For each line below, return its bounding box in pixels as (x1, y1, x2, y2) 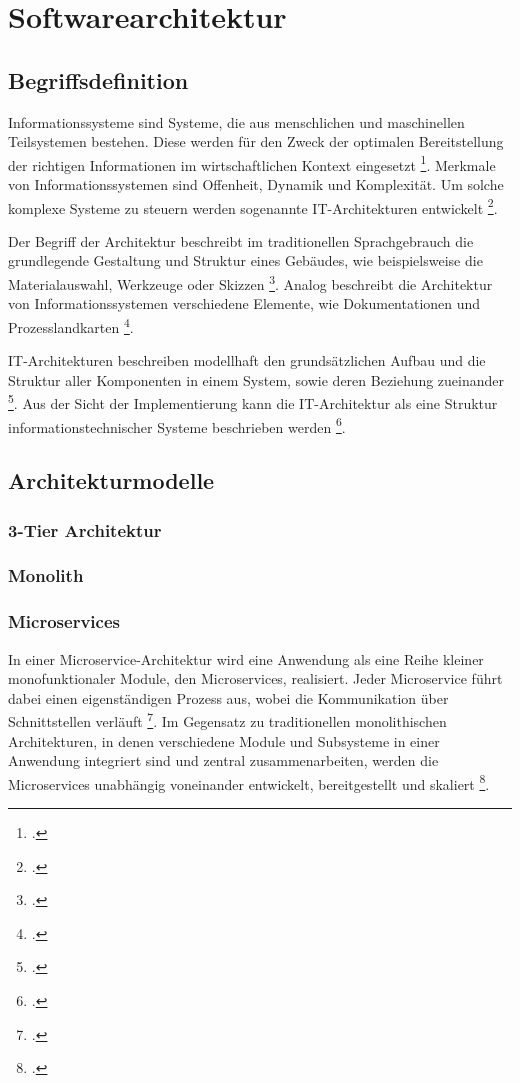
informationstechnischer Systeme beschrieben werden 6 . (8, 413, 346, 437)
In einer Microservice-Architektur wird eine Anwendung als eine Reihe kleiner (8, 648, 484, 669)
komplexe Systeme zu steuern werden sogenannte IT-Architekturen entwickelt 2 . (8, 194, 498, 218)
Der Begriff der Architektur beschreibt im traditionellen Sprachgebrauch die (8, 230, 474, 251)
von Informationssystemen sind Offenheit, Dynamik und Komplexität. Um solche (8, 174, 504, 195)
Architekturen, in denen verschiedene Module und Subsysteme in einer (8, 730, 440, 751)
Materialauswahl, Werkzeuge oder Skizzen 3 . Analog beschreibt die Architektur (8, 271, 493, 294)
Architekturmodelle (8, 465, 215, 496)
